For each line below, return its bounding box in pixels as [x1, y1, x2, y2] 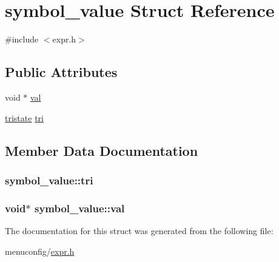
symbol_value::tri [5, 172, 93, 187]
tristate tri [5, 111, 44, 124]
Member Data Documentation [5, 141, 198, 160]
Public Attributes [5, 62, 118, 81]
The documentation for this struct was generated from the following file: [5, 224, 274, 237]
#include [5, 33, 39, 45]
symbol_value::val [34, 200, 125, 215]
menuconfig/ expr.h [5, 244, 75, 257]
